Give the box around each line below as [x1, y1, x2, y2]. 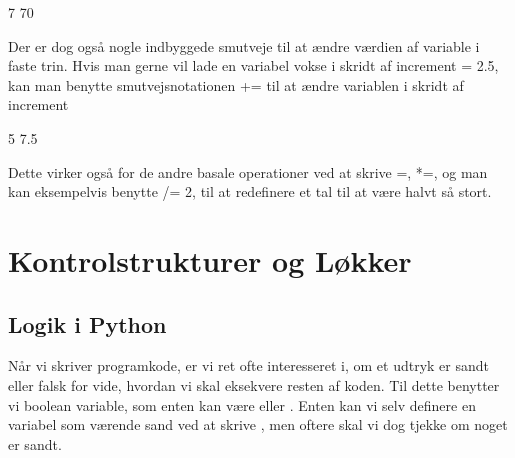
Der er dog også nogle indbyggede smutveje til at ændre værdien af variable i [8, 35, 480, 56]
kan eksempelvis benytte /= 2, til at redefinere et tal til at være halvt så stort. [8, 181, 492, 202]
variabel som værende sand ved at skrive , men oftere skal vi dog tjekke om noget [8, 414, 508, 435]
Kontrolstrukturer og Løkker [8, 239, 412, 280]
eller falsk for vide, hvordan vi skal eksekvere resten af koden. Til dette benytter [8, 374, 500, 395]
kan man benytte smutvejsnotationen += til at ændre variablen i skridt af [8, 74, 464, 95]
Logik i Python [8, 308, 167, 339]
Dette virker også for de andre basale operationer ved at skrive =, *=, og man [8, 161, 488, 182]
